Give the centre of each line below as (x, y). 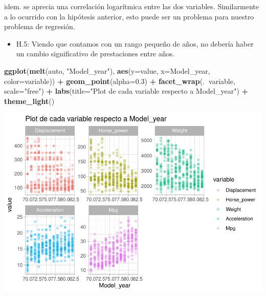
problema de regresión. (40, 26)
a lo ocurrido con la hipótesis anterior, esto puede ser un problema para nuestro (129, 16)
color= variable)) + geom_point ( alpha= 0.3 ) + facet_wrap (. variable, (120, 81)
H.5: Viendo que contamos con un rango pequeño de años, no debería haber (135, 43)
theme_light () (29, 101)
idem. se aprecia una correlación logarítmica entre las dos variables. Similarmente (131, 6)
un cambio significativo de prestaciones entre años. (95, 54)
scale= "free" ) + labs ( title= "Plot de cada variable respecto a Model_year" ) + (126, 91)
